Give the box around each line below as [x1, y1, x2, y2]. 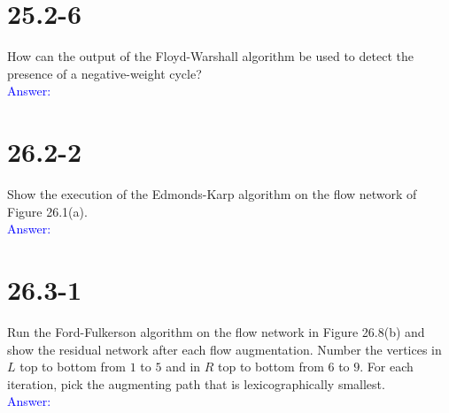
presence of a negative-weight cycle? [7, 64, 202, 82]
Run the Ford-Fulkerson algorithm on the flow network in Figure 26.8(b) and [7, 322, 425, 340]
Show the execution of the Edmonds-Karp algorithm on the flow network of [7, 185, 417, 203]
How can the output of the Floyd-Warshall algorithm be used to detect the [7, 47, 414, 65]
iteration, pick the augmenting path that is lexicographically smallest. [7, 374, 385, 393]
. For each [360, 357, 414, 376]
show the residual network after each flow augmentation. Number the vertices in [7, 340, 442, 358]
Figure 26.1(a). [7, 202, 88, 220]
